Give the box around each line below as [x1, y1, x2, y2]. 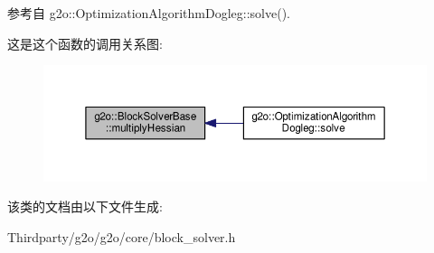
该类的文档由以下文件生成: [7, 197, 163, 216]
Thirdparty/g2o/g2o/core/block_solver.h [7, 227, 236, 246]
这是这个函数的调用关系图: [7, 33, 163, 52]
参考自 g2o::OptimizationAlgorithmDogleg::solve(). [7, 4, 291, 22]
